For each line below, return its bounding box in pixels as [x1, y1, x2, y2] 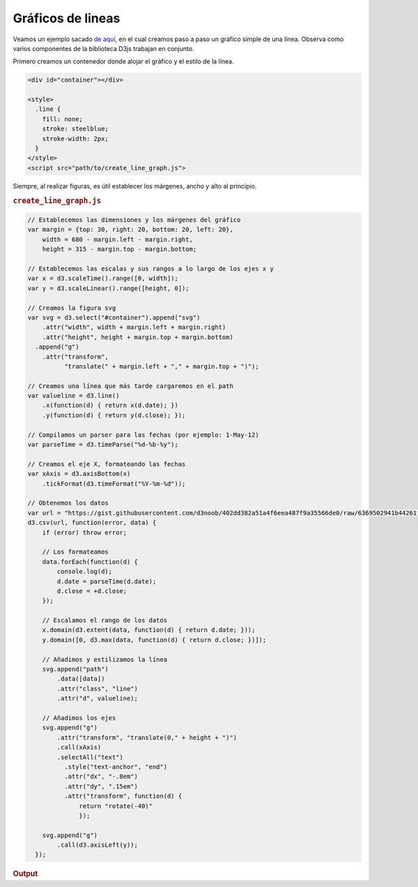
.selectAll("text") [56, 753, 123, 761]
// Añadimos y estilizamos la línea [42, 655, 167, 663]
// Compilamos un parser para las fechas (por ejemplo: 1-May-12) [27, 431, 259, 439]
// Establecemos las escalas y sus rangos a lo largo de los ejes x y [27, 265, 274, 273]
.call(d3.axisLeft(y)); [56, 841, 139, 849]
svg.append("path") [42, 665, 109, 673]
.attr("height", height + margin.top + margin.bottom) [42, 333, 233, 341]
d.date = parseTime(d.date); [56, 577, 157, 586]
